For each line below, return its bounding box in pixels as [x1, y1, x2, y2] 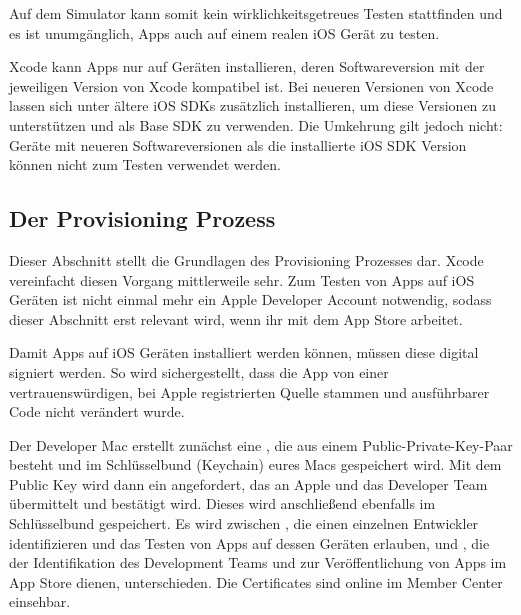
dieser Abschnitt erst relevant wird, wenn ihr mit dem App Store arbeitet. [9, 308, 463, 329]
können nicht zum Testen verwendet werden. [9, 154, 281, 175]
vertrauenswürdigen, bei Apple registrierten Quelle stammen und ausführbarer [9, 381, 490, 402]
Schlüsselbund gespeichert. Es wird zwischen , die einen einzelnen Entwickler [9, 513, 479, 534]
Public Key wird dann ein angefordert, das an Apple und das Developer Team [9, 473, 488, 494]
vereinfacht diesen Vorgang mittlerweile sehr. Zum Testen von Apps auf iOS [9, 269, 475, 290]
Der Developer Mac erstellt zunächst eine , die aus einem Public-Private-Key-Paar [9, 434, 513, 455]
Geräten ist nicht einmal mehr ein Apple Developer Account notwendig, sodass [9, 289, 492, 310]
